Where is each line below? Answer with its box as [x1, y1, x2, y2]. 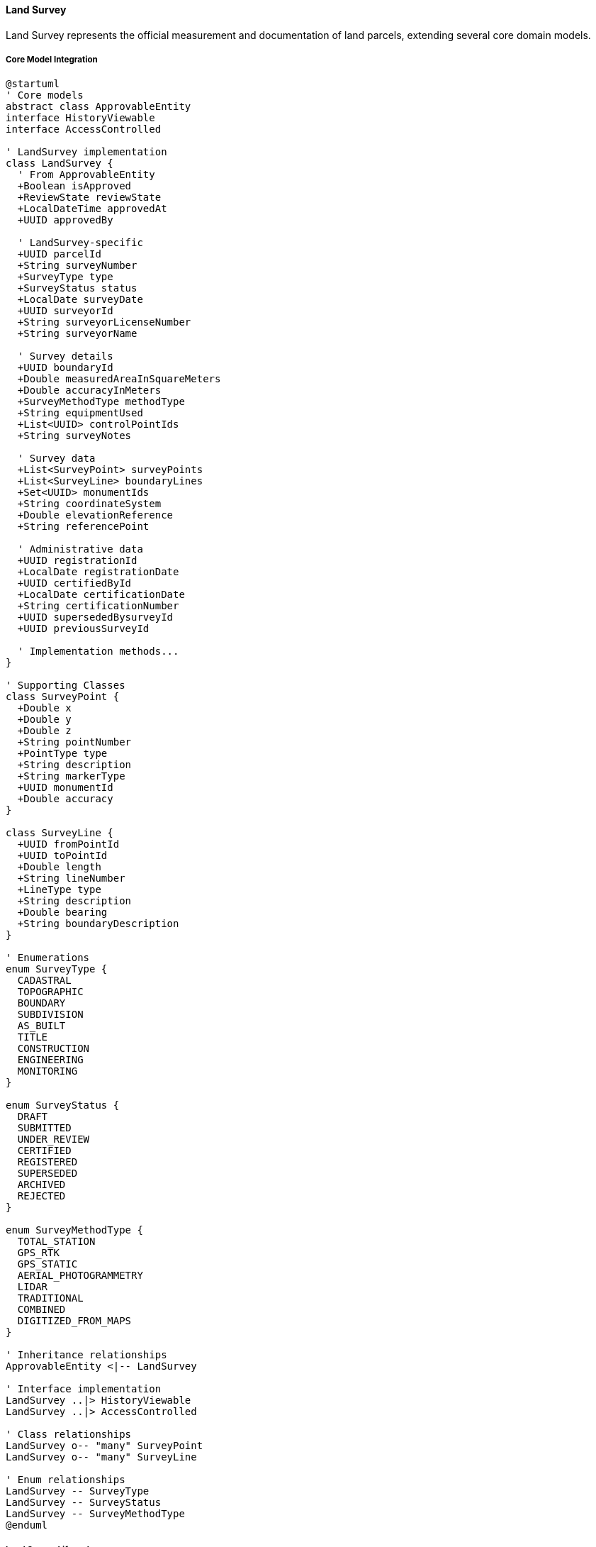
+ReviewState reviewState [17, 192, 162, 204]
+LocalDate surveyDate [17, 294, 143, 306]
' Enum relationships [6, 1474, 125, 1486]
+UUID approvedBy [17, 214, 113, 226]
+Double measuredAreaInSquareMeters [17, 373, 221, 385]
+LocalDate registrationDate [17, 566, 179, 578]
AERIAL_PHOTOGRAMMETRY [17, 1270, 143, 1282]
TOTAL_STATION [17, 1236, 96, 1248]
